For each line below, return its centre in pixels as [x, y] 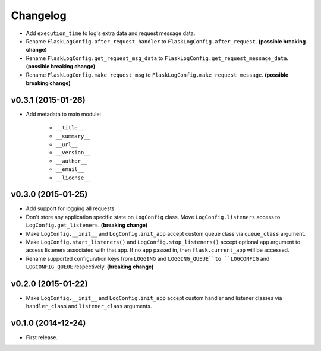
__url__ [67, 144]
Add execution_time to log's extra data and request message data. [111, 33]
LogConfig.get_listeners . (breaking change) [87, 225]
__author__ [71, 161]
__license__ [73, 178]
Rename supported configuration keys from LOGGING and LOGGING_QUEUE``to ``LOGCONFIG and [148, 258]
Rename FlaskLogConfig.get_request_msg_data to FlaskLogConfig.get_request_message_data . [157, 58]
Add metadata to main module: [64, 114]
